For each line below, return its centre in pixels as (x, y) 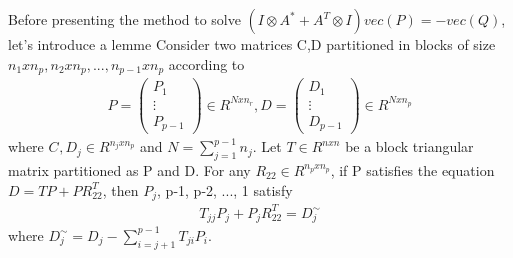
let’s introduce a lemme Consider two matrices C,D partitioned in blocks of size (252, 44)
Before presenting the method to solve (124, 19)
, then (120, 189)
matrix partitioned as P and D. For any (129, 169)
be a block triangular (409, 146)
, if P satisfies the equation (412, 169)
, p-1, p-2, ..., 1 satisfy (225, 189)
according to (206, 63)
